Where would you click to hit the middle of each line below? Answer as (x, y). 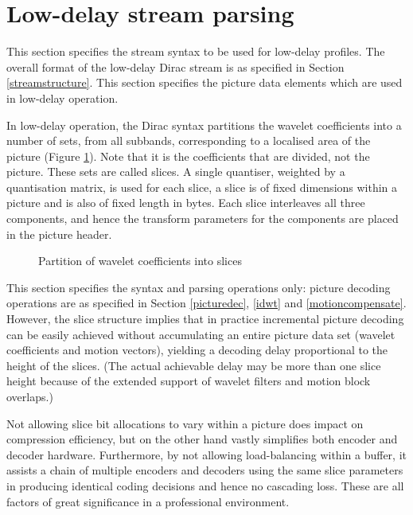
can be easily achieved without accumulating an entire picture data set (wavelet (201, 334)
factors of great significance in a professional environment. (148, 501)
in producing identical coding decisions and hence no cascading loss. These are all (205, 485)
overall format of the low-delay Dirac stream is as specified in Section (175, 66)
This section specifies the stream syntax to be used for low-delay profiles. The (196, 51)
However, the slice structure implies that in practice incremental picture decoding (205, 319)
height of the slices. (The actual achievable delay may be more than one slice (194, 365)
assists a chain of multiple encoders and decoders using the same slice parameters (205, 470)
